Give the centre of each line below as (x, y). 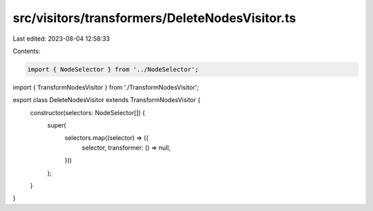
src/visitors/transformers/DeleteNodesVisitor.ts (154, 18)
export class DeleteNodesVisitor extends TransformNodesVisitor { (106, 100)
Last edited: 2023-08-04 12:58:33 (61, 39)
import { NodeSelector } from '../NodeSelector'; (113, 69)
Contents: (27, 51)
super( (57, 125)
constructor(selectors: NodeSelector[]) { (87, 112)
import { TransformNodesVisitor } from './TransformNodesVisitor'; (106, 87)
